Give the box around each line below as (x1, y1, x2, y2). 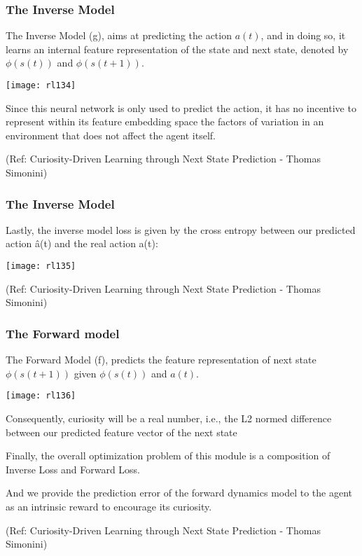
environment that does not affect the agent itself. (6, 127, 216, 142)
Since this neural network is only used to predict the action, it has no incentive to (6, 100, 356, 115)
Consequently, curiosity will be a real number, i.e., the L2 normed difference (6, 410, 332, 425)
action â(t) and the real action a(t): (6, 236, 158, 251)
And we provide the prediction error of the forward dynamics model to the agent (6, 485, 353, 500)
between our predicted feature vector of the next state (6, 424, 237, 439)
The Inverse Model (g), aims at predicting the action (6, 28, 232, 43)
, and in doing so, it (260, 28, 346, 43)
